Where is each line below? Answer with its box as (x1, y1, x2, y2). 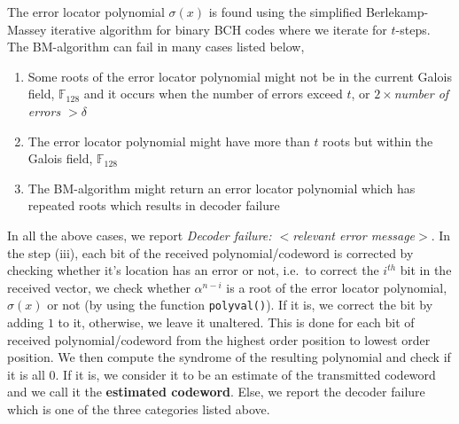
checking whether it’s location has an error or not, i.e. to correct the (7, 261, 379, 279)
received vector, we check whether (7, 278, 191, 296)
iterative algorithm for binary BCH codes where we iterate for (51, 20, 387, 38)
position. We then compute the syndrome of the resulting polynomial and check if (7, 348, 451, 366)
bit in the (400, 261, 452, 279)
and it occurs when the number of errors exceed (83, 84, 343, 103)
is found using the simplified (208, 3, 362, 20)
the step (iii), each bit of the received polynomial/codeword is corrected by (7, 243, 414, 262)
